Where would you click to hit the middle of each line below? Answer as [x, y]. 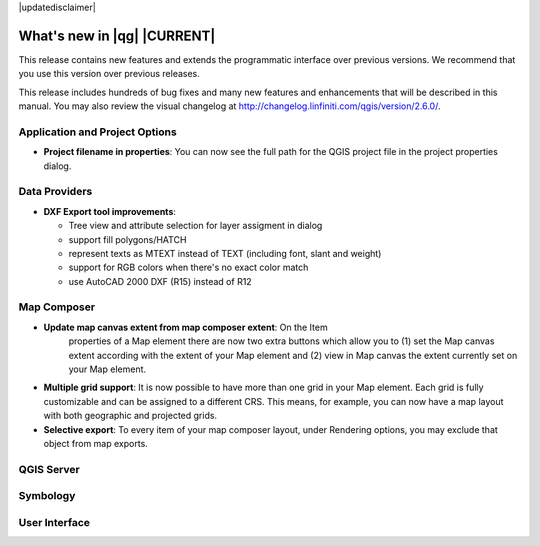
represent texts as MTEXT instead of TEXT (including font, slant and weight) [225, 253]
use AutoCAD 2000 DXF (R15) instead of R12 [160, 281]
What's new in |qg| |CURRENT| [117, 35]
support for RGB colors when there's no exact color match [188, 267]
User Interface [54, 522]
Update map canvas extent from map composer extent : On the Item [186, 327]
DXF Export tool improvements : [110, 211]
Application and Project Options [97, 132]
